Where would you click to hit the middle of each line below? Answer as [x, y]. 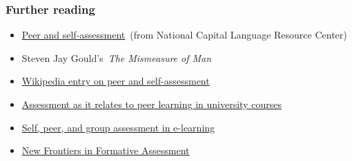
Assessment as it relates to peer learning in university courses [151, 104]
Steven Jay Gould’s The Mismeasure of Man [117, 57]
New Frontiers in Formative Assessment [106, 150]
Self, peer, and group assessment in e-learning [118, 127]
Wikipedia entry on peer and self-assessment [116, 81]
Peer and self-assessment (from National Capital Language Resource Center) [184, 35]
